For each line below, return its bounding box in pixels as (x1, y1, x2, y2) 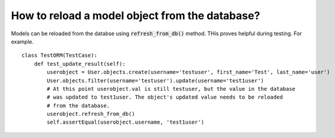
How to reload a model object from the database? (11, 9, 260, 22)
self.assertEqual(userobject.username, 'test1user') (47, 119, 204, 125)
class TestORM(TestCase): (21, 52, 98, 59)
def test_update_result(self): (33, 60, 126, 67)
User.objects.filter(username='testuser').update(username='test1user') (47, 77, 265, 84)
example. (11, 38, 34, 45)
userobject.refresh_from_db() (47, 111, 136, 118)
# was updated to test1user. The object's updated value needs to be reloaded (47, 94, 283, 101)
